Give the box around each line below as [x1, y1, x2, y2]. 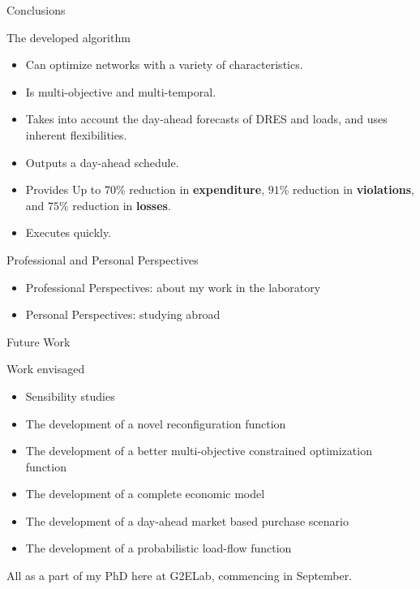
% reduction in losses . [59, 196, 171, 213]
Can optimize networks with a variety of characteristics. [25, 56, 303, 73]
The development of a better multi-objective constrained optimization [25, 442, 372, 459]
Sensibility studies [25, 387, 115, 404]
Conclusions [6, 2, 66, 18]
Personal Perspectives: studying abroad [25, 306, 221, 323]
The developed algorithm [6, 28, 131, 45]
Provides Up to [25, 181, 101, 198]
